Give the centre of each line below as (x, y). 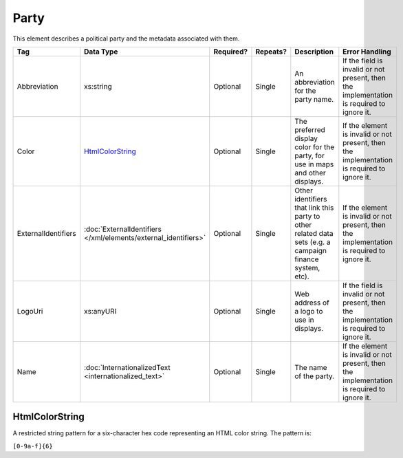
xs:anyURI (100, 311)
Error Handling (367, 52)
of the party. (315, 376)
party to (307, 216)
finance (307, 259)
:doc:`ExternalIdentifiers (122, 229)
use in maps (314, 164)
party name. (314, 99)
